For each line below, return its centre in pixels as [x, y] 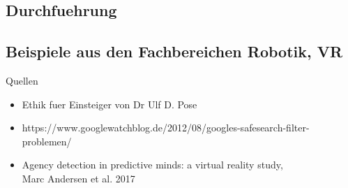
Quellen [22, 80]
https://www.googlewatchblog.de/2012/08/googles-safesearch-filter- [166, 128]
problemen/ [47, 141]
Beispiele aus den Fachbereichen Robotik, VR [174, 51]
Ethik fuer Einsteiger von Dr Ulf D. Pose [109, 104]
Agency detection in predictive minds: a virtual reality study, [152, 165]
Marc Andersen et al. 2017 [78, 178]
